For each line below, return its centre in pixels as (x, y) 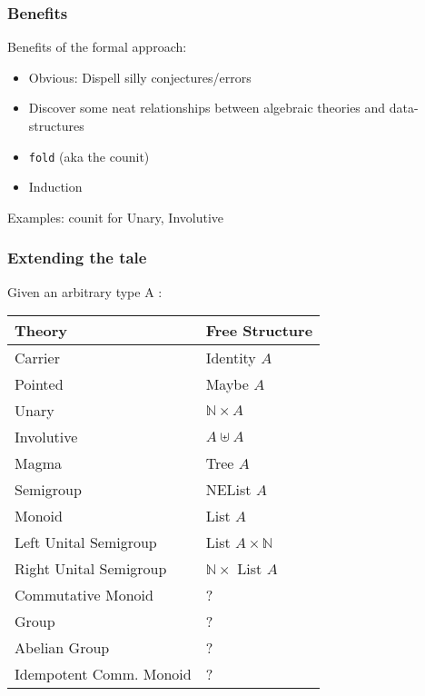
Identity (231, 358)
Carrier (37, 358)
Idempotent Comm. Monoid (103, 674)
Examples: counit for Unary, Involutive (115, 217)
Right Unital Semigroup (91, 569)
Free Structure (259, 331)
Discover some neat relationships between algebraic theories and (207, 108)
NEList (228, 490)
